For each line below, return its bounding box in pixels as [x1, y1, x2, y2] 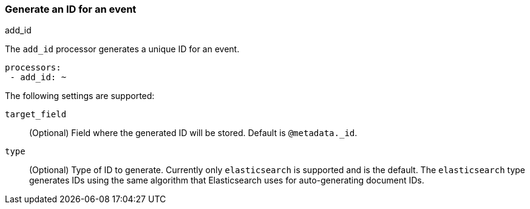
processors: [5, 63, 61, 73]
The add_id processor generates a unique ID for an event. [5, 44, 240, 55]
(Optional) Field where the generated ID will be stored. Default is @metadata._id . [29, 128, 358, 139]
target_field [5, 109, 67, 120]
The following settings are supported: [5, 91, 155, 101]
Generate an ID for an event [5, 3, 137, 15]
